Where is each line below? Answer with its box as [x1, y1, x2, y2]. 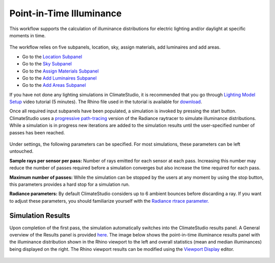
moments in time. [9, 32, 46, 38]
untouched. [9, 148, 34, 154]
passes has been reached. [9, 129, 65, 135]
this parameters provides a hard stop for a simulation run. [9, 181, 130, 187]
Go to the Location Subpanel [22, 54, 82, 60]
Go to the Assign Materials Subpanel [22, 68, 99, 74]
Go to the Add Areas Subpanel [22, 82, 86, 88]
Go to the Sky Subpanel [22, 61, 72, 67]
